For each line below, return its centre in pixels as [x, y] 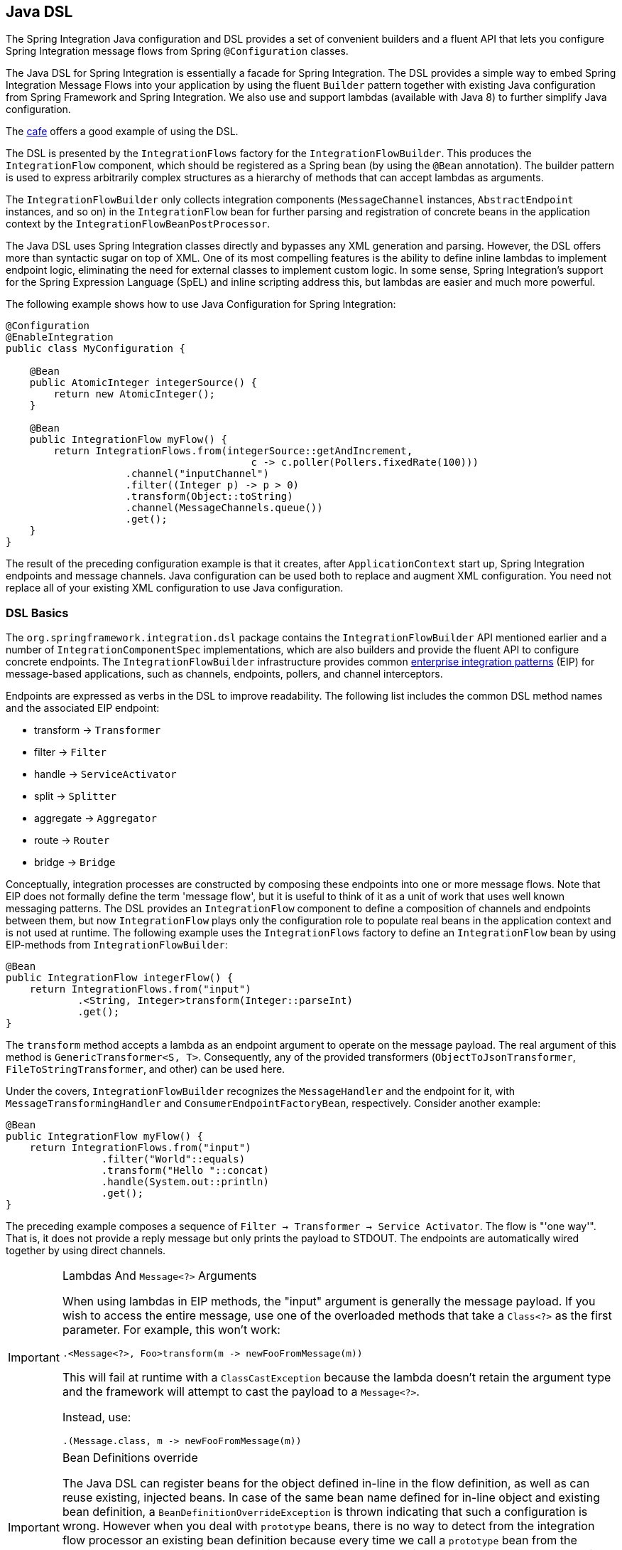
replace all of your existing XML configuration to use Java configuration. [175, 588]
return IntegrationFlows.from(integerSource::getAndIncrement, [233, 451]
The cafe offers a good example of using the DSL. [122, 132]
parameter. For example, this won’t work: [171, 1330]
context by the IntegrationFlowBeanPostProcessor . [138, 224]
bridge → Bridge [75, 862]
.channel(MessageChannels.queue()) [224, 508]
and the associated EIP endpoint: [83, 708]
